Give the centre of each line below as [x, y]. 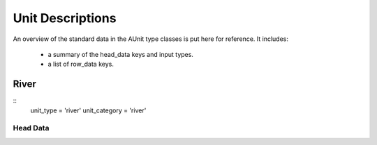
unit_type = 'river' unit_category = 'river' [88, 110]
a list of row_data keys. [81, 64]
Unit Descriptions [65, 18]
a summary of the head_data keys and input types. [120, 54]
